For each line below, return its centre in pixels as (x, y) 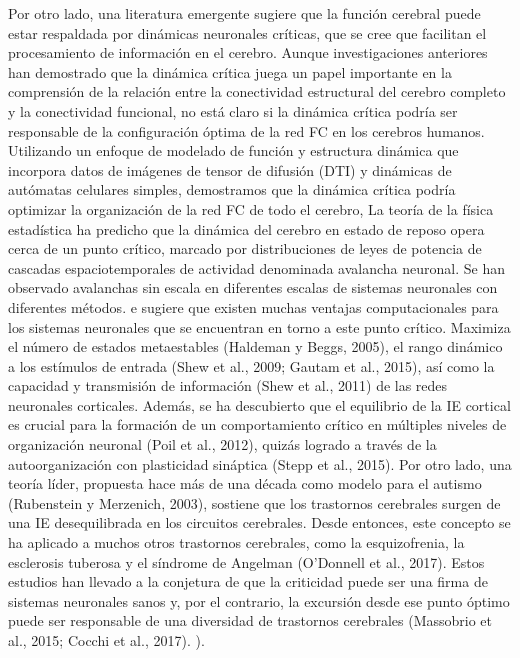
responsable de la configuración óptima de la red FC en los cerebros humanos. (246, 130)
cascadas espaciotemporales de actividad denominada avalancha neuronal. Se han (256, 267)
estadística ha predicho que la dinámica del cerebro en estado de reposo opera (246, 228)
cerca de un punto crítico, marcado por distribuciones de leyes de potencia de (245, 248)
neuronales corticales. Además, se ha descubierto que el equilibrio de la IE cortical (259, 404)
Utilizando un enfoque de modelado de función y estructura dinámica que (233, 150)
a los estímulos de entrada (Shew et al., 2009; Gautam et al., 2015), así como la (251, 365)
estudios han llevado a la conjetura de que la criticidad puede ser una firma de (248, 581)
